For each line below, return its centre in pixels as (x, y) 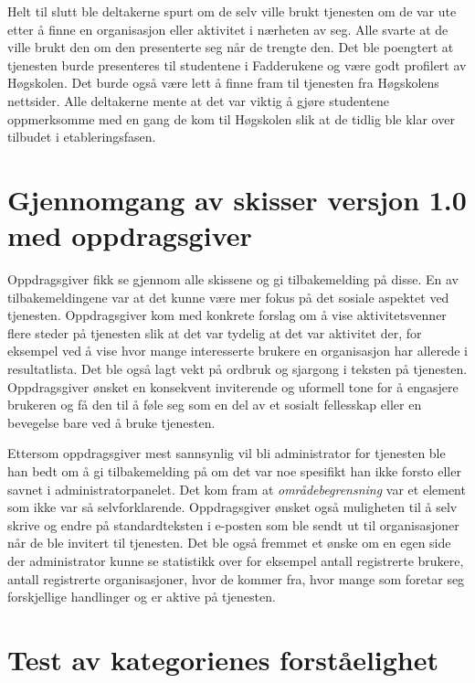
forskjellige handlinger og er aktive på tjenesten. (142, 597)
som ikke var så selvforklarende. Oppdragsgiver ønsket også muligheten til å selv (232, 507)
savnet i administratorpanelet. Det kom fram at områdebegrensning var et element (237, 489)
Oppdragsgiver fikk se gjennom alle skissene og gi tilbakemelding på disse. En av (233, 279)
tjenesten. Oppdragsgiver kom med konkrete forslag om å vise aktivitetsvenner (227, 315)
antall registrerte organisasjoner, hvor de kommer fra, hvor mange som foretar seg (236, 578)
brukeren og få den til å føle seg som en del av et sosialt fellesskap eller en (215, 405)
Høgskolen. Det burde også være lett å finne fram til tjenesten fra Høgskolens (223, 83)
